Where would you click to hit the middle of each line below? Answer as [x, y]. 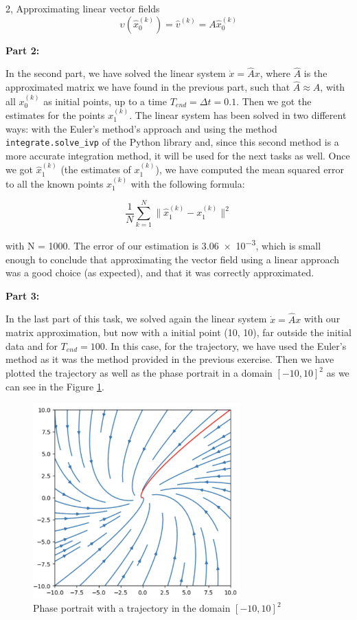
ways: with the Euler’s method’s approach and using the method [141, 128]
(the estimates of [96, 169]
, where [275, 73]
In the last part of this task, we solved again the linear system [136, 319]
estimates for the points [55, 115]
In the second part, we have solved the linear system [116, 73]
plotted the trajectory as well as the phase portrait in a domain [139, 373]
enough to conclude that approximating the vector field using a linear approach [172, 259]
